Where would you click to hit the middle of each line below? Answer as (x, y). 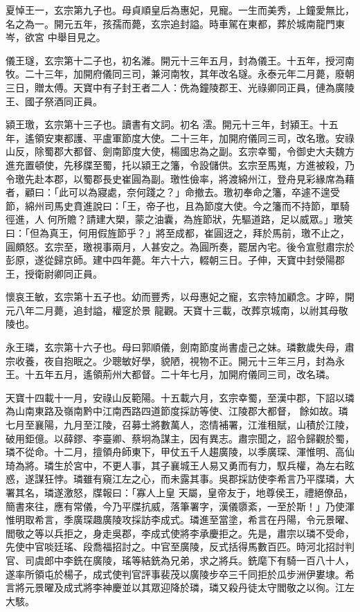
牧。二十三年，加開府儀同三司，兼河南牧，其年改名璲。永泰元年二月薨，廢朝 (180, 74)
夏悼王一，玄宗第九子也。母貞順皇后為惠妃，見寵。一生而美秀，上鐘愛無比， (180, 10)
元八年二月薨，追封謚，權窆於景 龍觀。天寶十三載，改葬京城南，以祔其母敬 (177, 310)
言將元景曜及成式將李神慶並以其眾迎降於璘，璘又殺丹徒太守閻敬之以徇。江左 (180, 587)
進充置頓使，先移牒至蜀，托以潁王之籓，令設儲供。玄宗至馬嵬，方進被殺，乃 (180, 164)
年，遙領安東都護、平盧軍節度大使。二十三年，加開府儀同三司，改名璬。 (170, 137)
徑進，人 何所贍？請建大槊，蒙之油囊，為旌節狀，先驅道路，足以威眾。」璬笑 (179, 219)
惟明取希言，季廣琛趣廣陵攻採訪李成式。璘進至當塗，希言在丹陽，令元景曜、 (180, 520)
